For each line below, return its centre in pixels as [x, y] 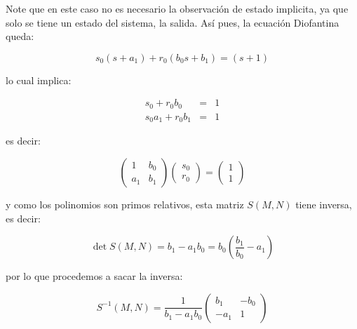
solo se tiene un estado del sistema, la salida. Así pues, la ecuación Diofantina [173, 22]
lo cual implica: [39, 80]
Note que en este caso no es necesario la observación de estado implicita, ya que [177, 8]
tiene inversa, [324, 204]
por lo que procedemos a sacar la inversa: [94, 276]
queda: [20, 36]
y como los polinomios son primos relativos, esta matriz [125, 204]
